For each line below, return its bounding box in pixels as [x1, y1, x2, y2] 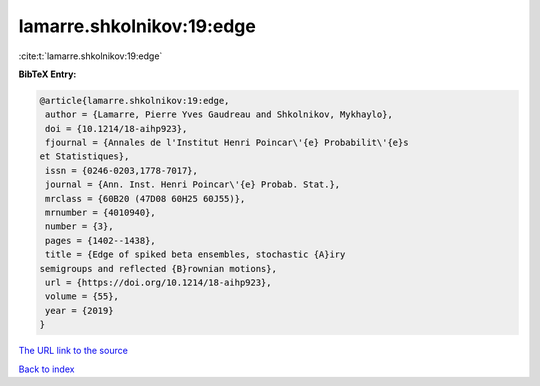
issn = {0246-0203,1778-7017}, [45, 165, 199, 176]
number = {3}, [45, 221, 114, 232]
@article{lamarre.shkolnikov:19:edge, [39, 95, 230, 106]
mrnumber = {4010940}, [45, 207, 157, 219]
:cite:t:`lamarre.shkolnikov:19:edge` [18, 50, 163, 62]
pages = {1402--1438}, [45, 235, 157, 246]
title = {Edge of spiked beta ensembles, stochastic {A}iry [45, 249, 346, 260]
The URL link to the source [18, 345, 129, 357]
